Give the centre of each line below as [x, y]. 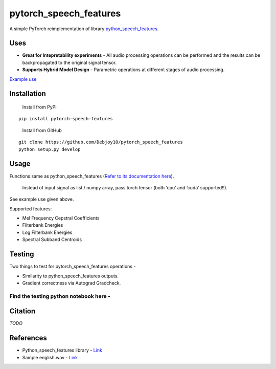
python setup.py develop [50, 149]
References [28, 338]
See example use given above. [42, 199]
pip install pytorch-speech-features [66, 119]
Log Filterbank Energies [47, 232]
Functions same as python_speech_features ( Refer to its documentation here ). [92, 176]
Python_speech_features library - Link [62, 350]
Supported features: [31, 209]
